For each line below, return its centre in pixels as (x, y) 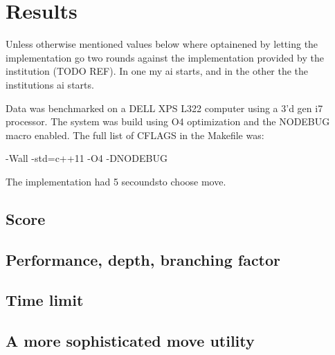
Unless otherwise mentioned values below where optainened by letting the (162, 44)
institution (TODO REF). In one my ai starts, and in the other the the (157, 71)
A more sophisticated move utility (130, 341)
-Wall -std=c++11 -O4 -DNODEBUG (87, 158)
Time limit (45, 300)
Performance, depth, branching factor (143, 259)
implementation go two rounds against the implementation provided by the (165, 57)
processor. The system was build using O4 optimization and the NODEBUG (168, 121)
